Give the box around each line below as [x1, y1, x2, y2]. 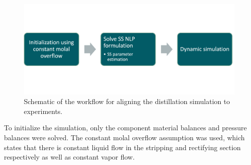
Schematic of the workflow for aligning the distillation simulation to [24, 96, 230, 107]
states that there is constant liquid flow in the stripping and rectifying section [4, 142, 241, 152]
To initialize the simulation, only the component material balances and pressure [4, 122, 247, 133]
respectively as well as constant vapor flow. [4, 152, 135, 162]
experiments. [24, 106, 63, 116]
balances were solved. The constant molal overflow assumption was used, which [4, 132, 245, 142]
